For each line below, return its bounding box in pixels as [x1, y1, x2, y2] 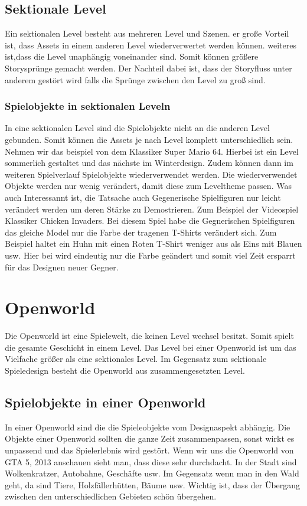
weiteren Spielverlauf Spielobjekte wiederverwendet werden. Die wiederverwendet [5, 168, 298, 180]
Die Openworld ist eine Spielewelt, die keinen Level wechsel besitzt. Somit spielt [5, 329, 294, 342]
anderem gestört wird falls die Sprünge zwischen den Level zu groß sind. [5, 73, 266, 86]
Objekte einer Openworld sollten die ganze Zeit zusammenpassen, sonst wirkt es [5, 432, 295, 445]
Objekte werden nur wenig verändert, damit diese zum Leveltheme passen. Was [5, 179, 292, 192]
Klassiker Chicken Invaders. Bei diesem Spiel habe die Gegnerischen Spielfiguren [5, 214, 295, 227]
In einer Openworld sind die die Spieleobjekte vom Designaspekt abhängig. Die [5, 420, 290, 433]
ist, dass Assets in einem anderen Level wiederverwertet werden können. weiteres [5, 38, 296, 51]
